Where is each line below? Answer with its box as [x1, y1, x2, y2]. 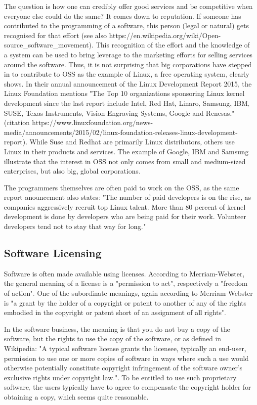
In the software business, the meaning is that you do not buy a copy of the [4, 323, 230, 334]
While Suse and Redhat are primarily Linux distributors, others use [29, 136, 235, 147]
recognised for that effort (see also [4, 30, 107, 40]
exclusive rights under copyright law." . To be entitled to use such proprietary [4, 372, 237, 382]
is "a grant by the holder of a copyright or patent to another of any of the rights [4, 297, 247, 308]
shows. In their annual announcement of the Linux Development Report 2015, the [4, 78, 252, 89]
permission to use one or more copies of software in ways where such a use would [4, 353, 249, 363]
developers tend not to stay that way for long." [4, 221, 146, 231]
